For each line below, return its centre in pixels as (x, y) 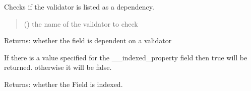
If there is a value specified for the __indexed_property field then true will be (126, 57)
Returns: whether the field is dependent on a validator (88, 40)
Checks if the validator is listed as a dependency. (79, 7)
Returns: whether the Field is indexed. (64, 84)
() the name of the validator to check (81, 23)
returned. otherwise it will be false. (58, 67)
